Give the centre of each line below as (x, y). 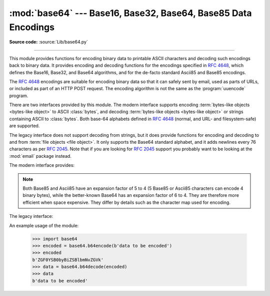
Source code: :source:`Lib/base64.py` (49, 42)
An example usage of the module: (44, 225)
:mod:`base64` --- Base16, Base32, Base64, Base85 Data (130, 13)
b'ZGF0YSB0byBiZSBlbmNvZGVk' (68, 260)
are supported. (24, 126)
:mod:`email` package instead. (40, 156)
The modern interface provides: (42, 165)
